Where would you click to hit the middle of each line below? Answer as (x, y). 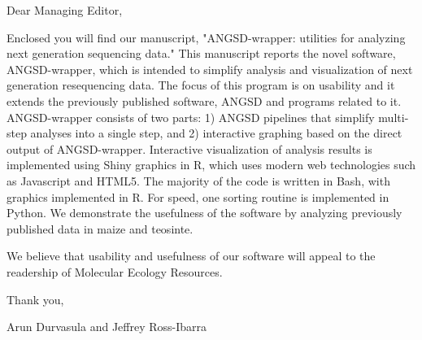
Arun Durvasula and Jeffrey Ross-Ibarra (107, 327)
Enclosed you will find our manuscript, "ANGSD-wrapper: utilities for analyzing (206, 37)
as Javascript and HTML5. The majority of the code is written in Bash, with (198, 180)
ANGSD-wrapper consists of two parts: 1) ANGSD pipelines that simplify (191, 117)
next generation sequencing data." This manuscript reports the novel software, (201, 53)
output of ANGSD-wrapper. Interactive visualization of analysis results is (189, 148)
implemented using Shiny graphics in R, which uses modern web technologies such (211, 165)
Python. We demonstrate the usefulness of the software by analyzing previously (204, 213)
